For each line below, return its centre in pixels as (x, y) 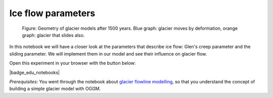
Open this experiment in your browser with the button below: (73, 63)
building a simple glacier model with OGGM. (55, 89)
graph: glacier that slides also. (53, 35)
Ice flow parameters (52, 13)
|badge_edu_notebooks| (35, 72)
